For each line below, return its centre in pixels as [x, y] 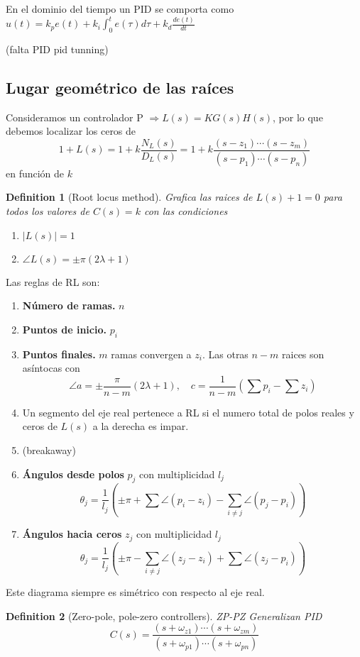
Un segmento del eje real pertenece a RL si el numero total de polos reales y [188, 412]
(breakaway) [49, 449]
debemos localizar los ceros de [71, 131]
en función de [35, 173]
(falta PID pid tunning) [57, 49]
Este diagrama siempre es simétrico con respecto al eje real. [135, 592]
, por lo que [298, 117]
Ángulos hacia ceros [72, 534]
